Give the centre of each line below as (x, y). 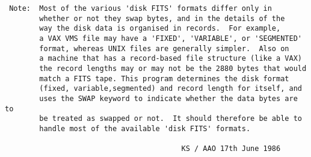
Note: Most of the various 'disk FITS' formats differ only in (140, 8)
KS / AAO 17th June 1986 (231, 149)
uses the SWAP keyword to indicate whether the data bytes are (168, 98)
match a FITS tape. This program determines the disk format (164, 78)
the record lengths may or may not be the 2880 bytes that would (173, 68)
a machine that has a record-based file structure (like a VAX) (171, 59)
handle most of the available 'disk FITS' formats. (145, 128)
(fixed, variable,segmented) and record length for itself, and (171, 89)
